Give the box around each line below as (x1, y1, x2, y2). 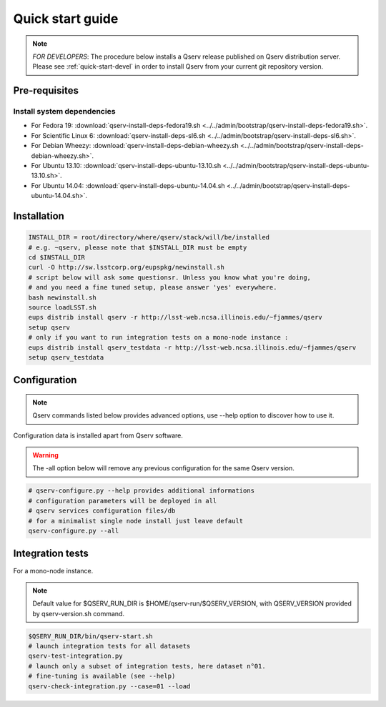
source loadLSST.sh (28, 303, 96, 311)
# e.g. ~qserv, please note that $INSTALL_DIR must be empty (28, 243, 247, 252)
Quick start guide (13, 11, 119, 26)
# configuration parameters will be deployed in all (28, 497, 217, 505)
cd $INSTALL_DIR (28, 254, 86, 261)
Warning (32, 451, 59, 460)
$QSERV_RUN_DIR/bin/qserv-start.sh (28, 632, 153, 640)
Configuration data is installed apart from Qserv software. (13, 431, 184, 440)
